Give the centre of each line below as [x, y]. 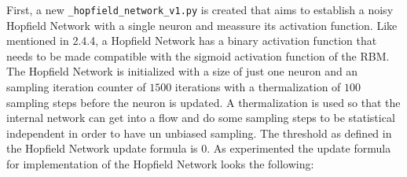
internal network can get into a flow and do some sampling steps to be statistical [201, 118]
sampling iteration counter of [76, 87]
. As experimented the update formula [299, 148]
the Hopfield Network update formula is [102, 148]
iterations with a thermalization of [258, 87]
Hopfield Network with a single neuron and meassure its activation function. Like [202, 25]
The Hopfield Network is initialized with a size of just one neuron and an [182, 71]
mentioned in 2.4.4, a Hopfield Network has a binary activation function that [192, 41]
